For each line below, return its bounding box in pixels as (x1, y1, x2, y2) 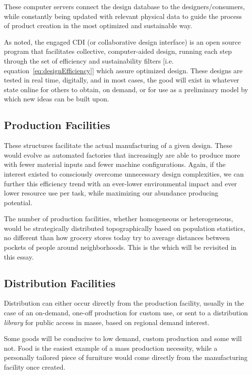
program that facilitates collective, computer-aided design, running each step (4, 46, 232, 56)
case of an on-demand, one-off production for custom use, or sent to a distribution (4, 308, 248, 318)
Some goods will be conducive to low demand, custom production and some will (4, 333, 242, 343)
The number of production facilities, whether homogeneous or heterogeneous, (4, 213, 233, 224)
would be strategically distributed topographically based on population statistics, (4, 223, 245, 233)
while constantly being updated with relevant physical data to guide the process (4, 11, 242, 21)
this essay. (4, 251, 34, 261)
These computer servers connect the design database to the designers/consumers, (4, 1, 245, 11)
